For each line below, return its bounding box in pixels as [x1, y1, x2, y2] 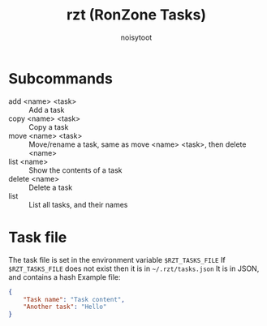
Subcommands [8, 69, 114, 88]
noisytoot [120, 32, 153, 42]
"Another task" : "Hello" [23, 302, 107, 311]
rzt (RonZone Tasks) [66, 6, 207, 24]
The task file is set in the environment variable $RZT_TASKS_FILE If [8, 255, 226, 264]
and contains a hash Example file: [8, 272, 121, 281]
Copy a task [28, 122, 69, 131]
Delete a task [28, 182, 73, 192]
